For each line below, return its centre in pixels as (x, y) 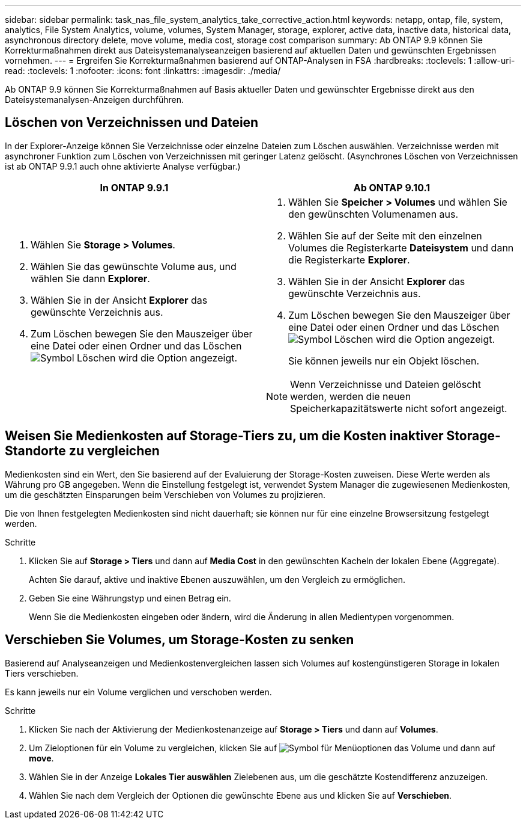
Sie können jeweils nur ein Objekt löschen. (384, 361)
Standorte (35, 451)
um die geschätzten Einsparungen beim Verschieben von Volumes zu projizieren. (165, 494)
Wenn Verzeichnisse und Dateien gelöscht (385, 384)
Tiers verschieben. (42, 673)
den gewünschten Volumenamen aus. (373, 214)
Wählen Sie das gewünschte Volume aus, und (134, 266)
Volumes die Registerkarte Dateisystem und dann (401, 248)
